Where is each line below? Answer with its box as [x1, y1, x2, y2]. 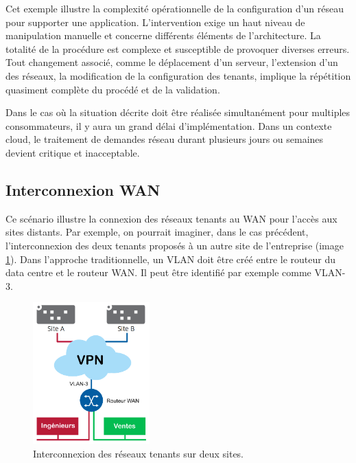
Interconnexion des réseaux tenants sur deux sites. [33, 447, 244, 461]
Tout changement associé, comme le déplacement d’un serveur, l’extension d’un [5, 55, 338, 69]
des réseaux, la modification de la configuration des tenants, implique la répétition [5, 68, 351, 82]
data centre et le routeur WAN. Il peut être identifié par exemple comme [5, 265, 311, 280]
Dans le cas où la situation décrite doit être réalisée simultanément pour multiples [5, 105, 351, 120]
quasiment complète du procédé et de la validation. [5, 82, 220, 96]
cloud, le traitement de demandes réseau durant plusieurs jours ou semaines [5, 132, 324, 146]
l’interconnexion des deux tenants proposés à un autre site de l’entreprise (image [5, 238, 344, 252]
